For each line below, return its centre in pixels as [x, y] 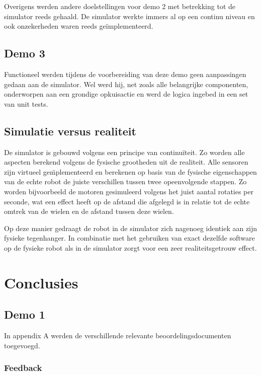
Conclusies [41, 282]
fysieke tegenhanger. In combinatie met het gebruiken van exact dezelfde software [129, 238]
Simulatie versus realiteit [70, 131]
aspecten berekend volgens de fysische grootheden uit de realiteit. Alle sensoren [126, 162]
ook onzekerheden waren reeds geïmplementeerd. [79, 26]
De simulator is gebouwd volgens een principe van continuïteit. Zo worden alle [124, 152]
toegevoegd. [22, 345]
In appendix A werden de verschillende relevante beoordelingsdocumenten [118, 335]
